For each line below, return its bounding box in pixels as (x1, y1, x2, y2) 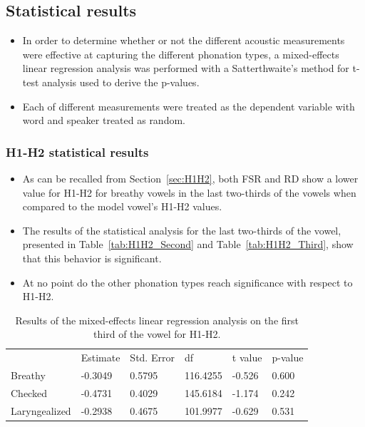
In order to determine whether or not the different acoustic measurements (22, 33, 345, 48)
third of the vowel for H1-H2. (93, 326, 221, 341)
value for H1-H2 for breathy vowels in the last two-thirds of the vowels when (22, 185, 356, 200)
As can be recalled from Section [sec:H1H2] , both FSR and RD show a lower (22, 170, 359, 185)
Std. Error (130, 350, 175, 365)
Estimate (81, 350, 120, 365)
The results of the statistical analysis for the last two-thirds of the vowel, (22, 222, 341, 237)
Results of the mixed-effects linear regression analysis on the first (15, 312, 299, 327)
